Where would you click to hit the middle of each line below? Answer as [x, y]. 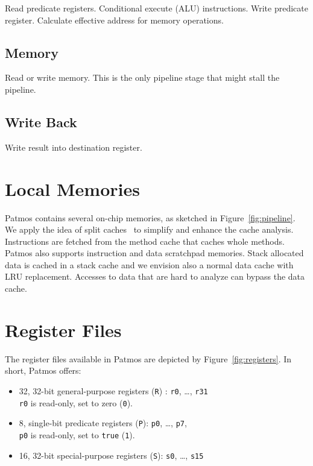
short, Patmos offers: [43, 370]
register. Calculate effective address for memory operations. [114, 20]
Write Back [41, 121]
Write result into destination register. [74, 147]
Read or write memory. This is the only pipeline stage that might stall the [142, 77]
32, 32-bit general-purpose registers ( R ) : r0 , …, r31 [113, 390]
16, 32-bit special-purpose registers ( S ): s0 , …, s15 [111, 455]
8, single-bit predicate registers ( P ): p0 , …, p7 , [103, 423]
